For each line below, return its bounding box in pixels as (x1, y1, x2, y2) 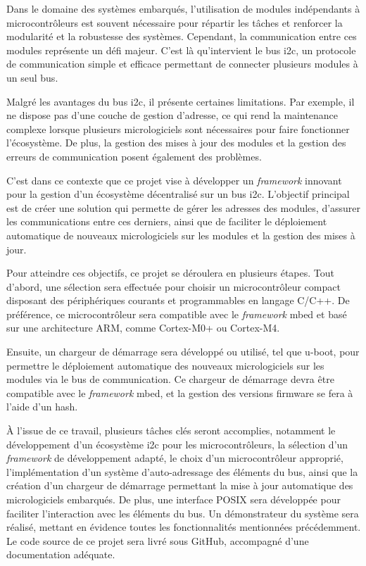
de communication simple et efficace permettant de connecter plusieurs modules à (6, 56, 358, 71)
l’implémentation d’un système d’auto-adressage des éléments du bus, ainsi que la (6, 464, 358, 479)
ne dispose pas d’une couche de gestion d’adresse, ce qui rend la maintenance (6, 108, 339, 122)
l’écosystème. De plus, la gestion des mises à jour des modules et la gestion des (6, 135, 346, 150)
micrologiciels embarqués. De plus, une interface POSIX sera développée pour (6, 492, 341, 506)
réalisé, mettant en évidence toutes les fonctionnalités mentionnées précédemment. (6, 520, 361, 534)
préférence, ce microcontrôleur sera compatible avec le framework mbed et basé (6, 306, 347, 321)
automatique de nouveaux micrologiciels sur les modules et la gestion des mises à (6, 227, 355, 242)
